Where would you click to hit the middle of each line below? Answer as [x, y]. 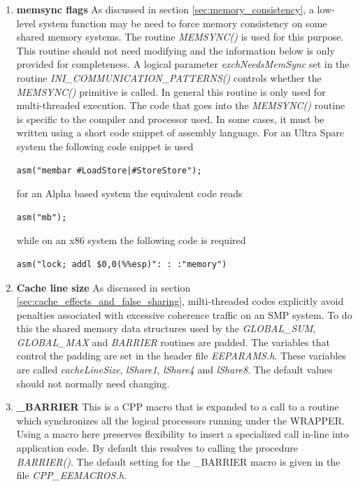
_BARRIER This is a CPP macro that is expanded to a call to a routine [178, 407]
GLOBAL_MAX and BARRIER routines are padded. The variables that [173, 342]
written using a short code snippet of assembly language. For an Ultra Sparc [180, 133]
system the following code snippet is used [105, 146]
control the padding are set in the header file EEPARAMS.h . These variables [181, 356]
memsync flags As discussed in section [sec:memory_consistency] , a [165, 9]
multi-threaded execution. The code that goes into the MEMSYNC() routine [181, 105]
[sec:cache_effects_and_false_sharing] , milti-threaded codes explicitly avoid [180, 301]
